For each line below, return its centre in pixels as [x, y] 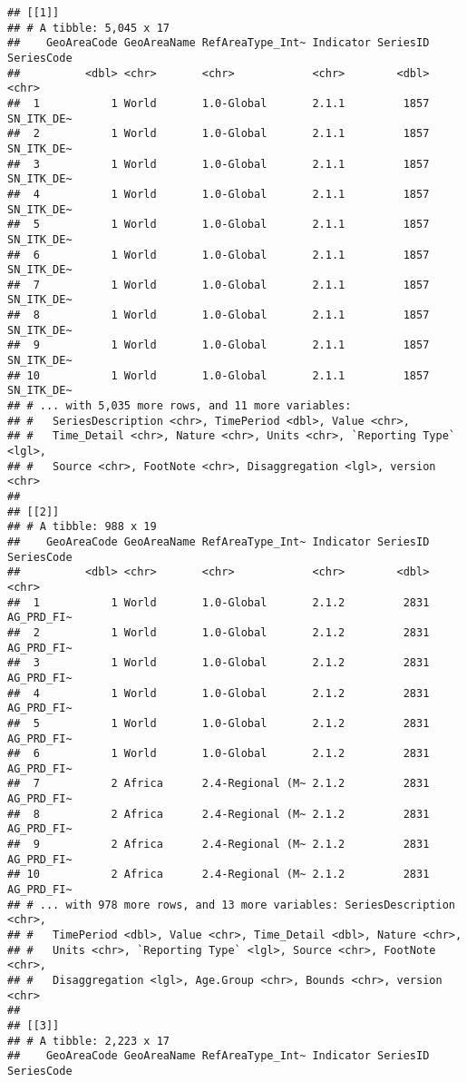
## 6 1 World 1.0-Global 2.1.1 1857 [219, 255]
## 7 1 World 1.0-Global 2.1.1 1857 [219, 285]
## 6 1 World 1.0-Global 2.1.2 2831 [219, 754]
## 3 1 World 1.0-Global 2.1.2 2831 [219, 663]
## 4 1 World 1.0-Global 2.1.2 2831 [219, 693]
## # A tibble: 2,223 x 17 [88, 1041]
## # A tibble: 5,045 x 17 [88, 28]
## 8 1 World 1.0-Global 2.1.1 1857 [219, 315]
